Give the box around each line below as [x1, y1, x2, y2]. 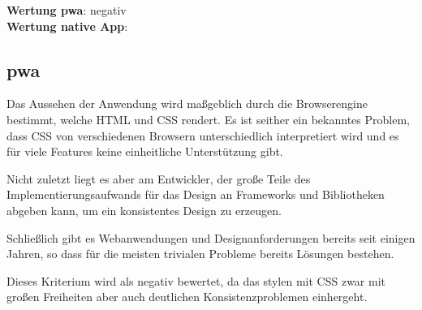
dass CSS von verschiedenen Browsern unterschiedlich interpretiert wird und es [6, 127, 399, 144]
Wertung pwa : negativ [6, 2, 127, 18]
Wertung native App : [6, 17, 128, 34]
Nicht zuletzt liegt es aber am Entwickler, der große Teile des [6, 170, 311, 187]
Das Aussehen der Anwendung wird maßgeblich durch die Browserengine [6, 95, 368, 112]
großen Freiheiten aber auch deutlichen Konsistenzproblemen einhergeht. [6, 288, 368, 305]
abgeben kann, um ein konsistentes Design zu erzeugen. [6, 201, 282, 218]
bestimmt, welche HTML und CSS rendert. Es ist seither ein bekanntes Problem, [6, 110, 410, 127]
